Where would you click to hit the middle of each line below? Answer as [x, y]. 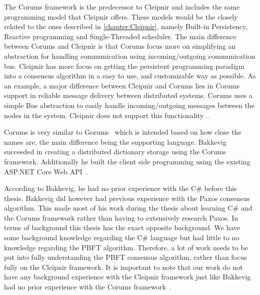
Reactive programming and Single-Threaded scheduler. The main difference [120, 36]
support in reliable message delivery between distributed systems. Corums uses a [128, 95]
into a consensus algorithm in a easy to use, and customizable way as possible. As [130, 76]
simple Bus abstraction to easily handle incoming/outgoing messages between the [129, 105]
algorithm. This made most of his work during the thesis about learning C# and [128, 208]
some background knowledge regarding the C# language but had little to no [122, 237]
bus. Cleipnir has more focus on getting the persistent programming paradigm [124, 66]
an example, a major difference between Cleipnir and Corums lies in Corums [122, 85]
